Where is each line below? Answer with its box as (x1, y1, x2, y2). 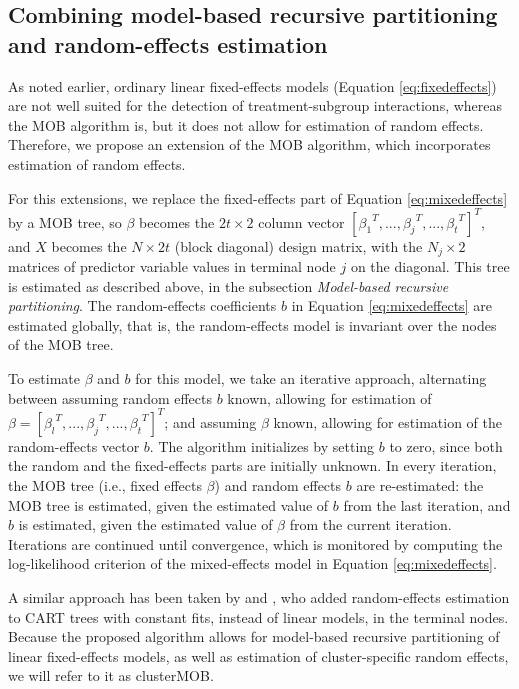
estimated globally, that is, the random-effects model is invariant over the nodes (8, 314, 497, 335)
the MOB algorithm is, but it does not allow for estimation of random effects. (8, 114, 484, 135)
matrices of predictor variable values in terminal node (8, 256, 336, 277)
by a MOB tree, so (8, 211, 122, 232)
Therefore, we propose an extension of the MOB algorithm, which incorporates (8, 134, 491, 155)
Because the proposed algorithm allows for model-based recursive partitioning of (8, 626, 500, 647)
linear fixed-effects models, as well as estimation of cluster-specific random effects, (8, 645, 509, 666)
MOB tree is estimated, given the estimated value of (8, 494, 329, 515)
